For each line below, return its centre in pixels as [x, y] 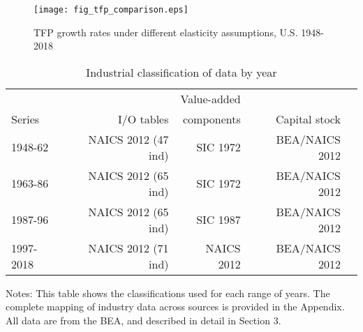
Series [25, 119]
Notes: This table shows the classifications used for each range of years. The [168, 293]
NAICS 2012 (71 [128, 248]
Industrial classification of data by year [181, 72]
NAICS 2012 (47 [128, 139]
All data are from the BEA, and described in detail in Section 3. [143, 320]
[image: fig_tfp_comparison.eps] [111, 10]
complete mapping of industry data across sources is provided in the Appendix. [175, 307]
